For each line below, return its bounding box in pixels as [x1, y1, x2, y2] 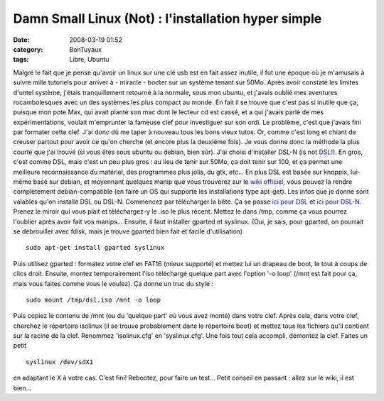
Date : [13, 35, 30, 44]
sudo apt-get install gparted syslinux [26, 243, 165, 252]
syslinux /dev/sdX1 [26, 358, 94, 366]
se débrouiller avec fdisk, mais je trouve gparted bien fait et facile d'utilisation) [13, 227, 243, 236]
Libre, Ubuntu [69, 55, 110, 64]
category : [13, 45, 43, 53]
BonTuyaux [69, 45, 102, 53]
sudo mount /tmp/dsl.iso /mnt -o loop [26, 295, 161, 304]
